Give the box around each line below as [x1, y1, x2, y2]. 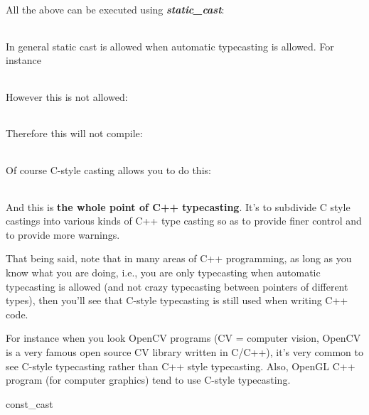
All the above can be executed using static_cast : [6, 2, 225, 16]
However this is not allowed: [6, 89, 128, 104]
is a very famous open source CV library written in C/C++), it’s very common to [6, 344, 363, 359]
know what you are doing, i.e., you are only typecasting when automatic [6, 264, 321, 279]
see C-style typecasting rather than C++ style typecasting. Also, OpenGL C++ [6, 358, 355, 373]
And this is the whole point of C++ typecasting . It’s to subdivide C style [6, 199, 351, 214]
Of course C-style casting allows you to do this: [6, 162, 211, 177]
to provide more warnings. [6, 227, 120, 242]
